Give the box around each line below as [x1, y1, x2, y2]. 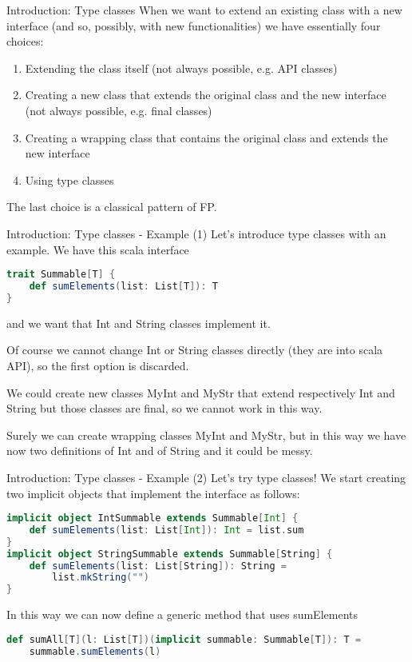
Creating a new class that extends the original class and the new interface [25, 86, 386, 103]
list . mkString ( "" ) [52, 572, 150, 584]
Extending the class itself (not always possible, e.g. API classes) [25, 59, 338, 76]
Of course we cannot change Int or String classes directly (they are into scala [6, 341, 383, 358]
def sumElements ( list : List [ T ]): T [29, 281, 218, 292]
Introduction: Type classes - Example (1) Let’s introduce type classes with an [6, 225, 386, 241]
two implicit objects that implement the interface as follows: [6, 485, 300, 501]
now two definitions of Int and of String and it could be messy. [6, 442, 313, 459]
